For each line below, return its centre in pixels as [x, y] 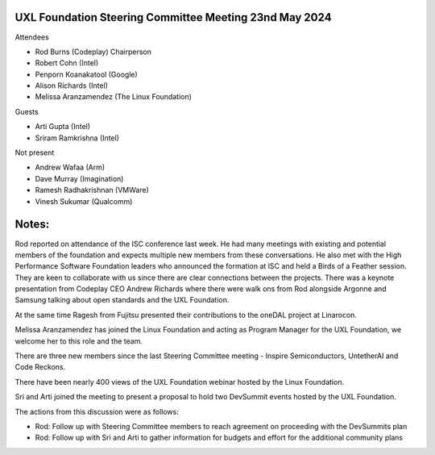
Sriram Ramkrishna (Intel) [77, 138]
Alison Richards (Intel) [72, 86]
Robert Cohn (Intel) [67, 63]
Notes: [32, 225]
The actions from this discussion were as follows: [97, 411]
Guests [27, 111]
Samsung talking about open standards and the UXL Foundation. [122, 300]
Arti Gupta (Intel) [63, 127]
